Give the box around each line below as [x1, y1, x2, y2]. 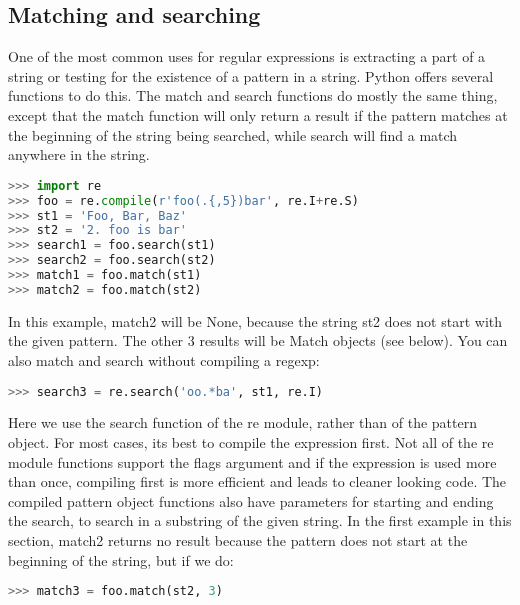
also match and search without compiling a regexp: [8, 349, 320, 370]
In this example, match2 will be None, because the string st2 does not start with [8, 310, 503, 331]
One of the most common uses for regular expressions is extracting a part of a [8, 46, 486, 67]
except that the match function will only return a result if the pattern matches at [8, 104, 508, 125]
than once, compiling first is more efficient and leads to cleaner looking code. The [8, 471, 507, 492]
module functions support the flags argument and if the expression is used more [8, 451, 497, 472]
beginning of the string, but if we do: [8, 549, 234, 570]
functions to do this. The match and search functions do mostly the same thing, [8, 85, 498, 106]
